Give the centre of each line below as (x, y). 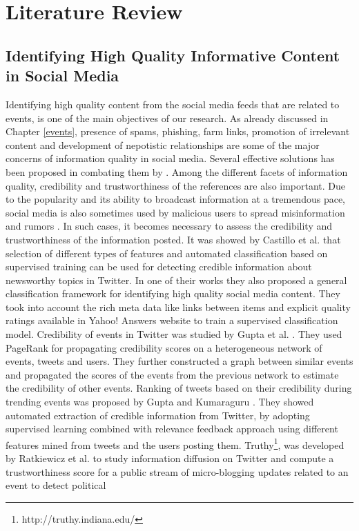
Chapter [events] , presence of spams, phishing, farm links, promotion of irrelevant (178, 131)
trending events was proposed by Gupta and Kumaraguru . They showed (160, 402)
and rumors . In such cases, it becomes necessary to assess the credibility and (169, 226)
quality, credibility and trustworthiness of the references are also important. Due (176, 185)
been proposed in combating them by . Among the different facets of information (177, 171)
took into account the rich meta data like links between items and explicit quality (178, 307)
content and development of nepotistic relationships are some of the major (163, 144)
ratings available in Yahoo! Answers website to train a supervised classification (172, 320)
